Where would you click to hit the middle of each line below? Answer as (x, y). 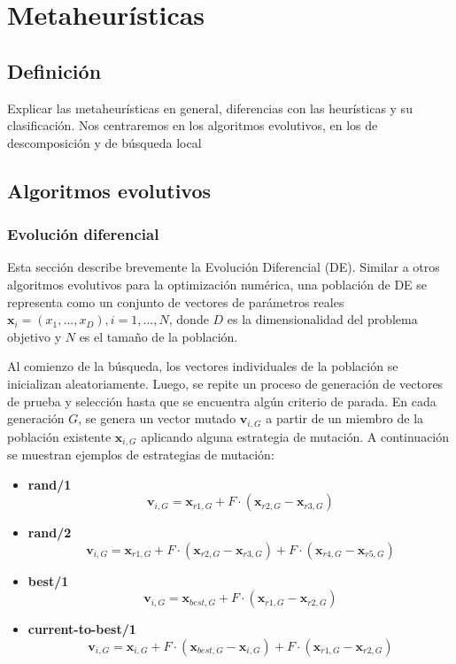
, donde (189, 319)
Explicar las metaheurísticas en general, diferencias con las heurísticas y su (210, 108)
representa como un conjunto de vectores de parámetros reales (176, 301)
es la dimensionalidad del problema (322, 319)
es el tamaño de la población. (158, 336)
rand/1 (50, 484)
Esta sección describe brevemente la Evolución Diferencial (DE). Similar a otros (224, 267)
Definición (54, 70)
